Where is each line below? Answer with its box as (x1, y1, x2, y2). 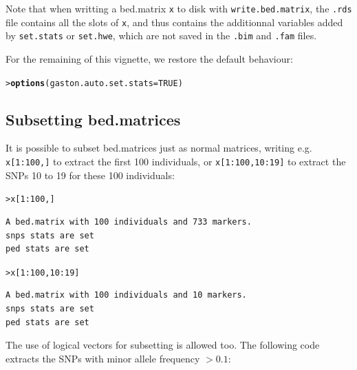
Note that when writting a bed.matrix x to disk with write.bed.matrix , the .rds (6, 1, 352, 15)
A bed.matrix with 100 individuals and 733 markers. (6, 216, 252, 227)
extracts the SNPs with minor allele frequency (6, 351, 200, 365)
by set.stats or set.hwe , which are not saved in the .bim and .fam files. (6, 28, 317, 43)
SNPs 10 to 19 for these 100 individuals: (6, 167, 175, 182)
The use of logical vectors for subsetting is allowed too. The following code (6, 338, 320, 352)
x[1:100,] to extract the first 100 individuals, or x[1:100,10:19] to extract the (6, 154, 346, 169)
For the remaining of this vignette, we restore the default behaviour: (6, 51, 293, 65)
